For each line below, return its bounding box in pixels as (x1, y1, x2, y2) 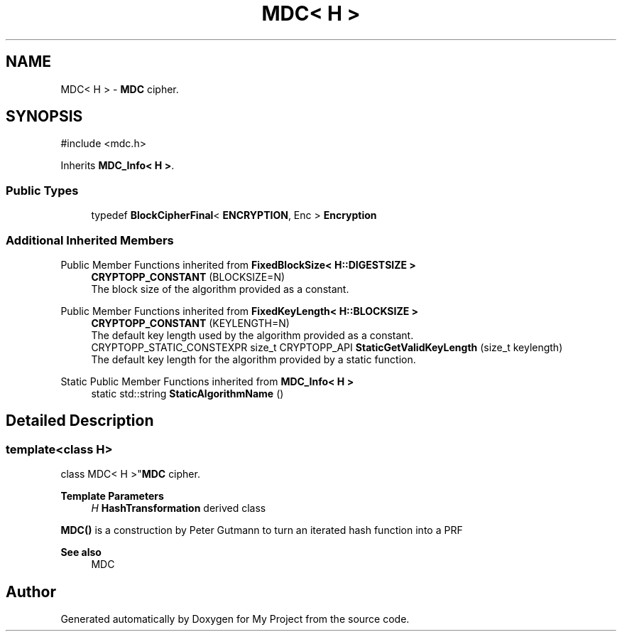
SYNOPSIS (6, 107, 83, 126)
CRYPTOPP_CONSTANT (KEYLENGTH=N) (91, 316, 290, 329)
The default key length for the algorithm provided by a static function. (91, 353, 416, 365)
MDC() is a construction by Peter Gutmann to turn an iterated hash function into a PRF (60, 524, 463, 537)
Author (6, 582, 56, 601)
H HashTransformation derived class (91, 502, 266, 515)
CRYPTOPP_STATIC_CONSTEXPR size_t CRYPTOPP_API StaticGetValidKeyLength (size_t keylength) (91, 341, 563, 353)
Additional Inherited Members (6, 232, 174, 247)
